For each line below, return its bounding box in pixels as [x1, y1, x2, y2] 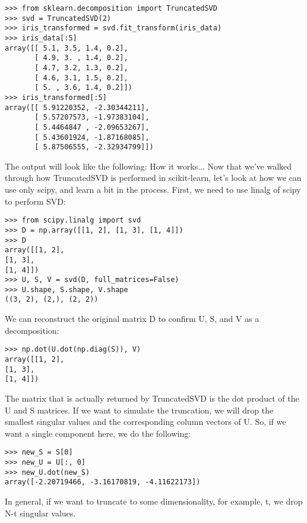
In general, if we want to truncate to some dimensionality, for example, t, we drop [5, 494, 303, 507]
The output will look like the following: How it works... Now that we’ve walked [5, 159, 292, 172]
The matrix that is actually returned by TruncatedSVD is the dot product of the [5, 392, 299, 404]
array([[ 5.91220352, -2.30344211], [5, 103, 150, 112]
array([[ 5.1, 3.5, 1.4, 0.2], [5, 43, 128, 52]
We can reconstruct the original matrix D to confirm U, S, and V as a [5, 312, 259, 325]
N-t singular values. [5, 506, 76, 519]
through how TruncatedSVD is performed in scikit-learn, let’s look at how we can [5, 171, 302, 184]
